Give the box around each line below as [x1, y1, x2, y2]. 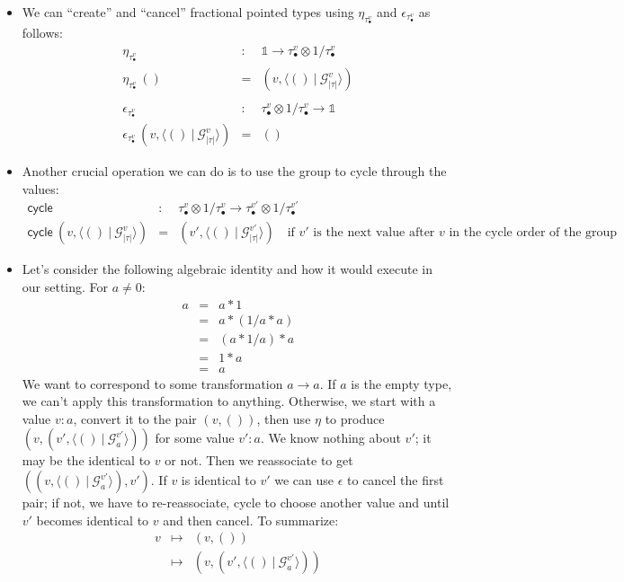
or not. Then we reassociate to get [165, 451, 353, 470]
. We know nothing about [260, 428, 401, 447]
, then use [256, 409, 311, 428]
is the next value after [313, 226, 435, 240]
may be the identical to [22, 451, 151, 470]
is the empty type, [351, 374, 452, 392]
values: [22, 179, 59, 198]
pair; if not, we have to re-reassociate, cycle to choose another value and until [22, 493, 450, 512]
